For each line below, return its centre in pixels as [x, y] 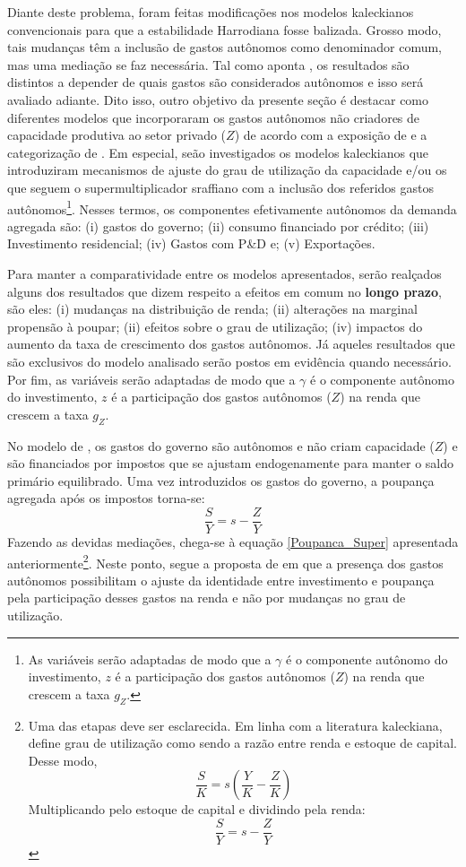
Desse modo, [63, 760]
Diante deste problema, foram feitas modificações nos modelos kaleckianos [211, 12]
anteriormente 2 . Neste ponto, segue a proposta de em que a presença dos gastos [225, 561]
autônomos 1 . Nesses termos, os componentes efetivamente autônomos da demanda [232, 207]
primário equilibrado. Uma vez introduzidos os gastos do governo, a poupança [221, 480]
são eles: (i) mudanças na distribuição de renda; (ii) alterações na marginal [212, 309]
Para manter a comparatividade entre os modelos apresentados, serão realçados [224, 273]
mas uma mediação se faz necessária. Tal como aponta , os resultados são [208, 64]
